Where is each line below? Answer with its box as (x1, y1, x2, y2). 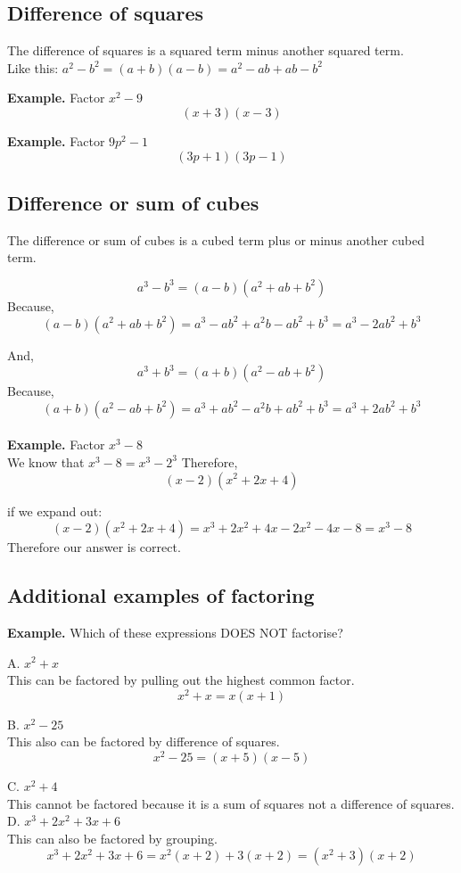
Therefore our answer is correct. (7, 538, 181, 556)
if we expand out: (7, 501, 103, 520)
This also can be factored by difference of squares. (7, 732, 280, 751)
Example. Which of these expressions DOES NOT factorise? (7, 622, 343, 641)
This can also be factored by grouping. (7, 828, 218, 847)
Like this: (7, 58, 59, 77)
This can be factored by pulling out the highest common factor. (7, 671, 355, 689)
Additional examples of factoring (7, 581, 315, 609)
